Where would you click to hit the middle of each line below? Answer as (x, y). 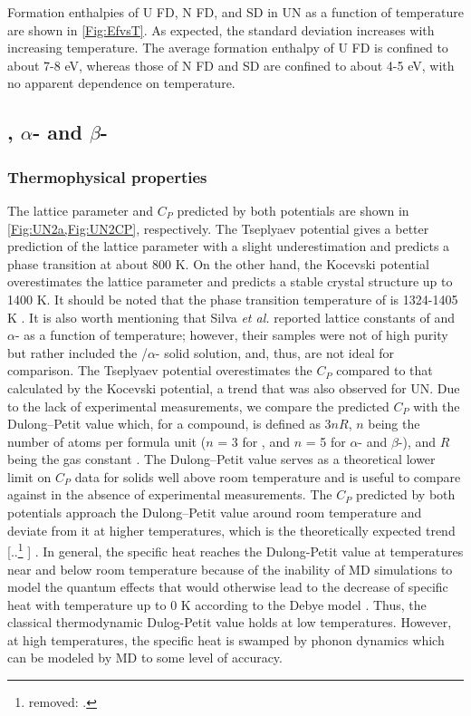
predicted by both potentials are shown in (293, 210)
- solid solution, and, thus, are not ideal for (275, 352)
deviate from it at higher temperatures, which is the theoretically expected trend (231, 530)
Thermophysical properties (107, 176)
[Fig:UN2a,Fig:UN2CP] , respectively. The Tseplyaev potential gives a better (218, 228)
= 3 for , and (254, 441)
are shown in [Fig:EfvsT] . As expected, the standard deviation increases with (221, 29)
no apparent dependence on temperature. (121, 83)
